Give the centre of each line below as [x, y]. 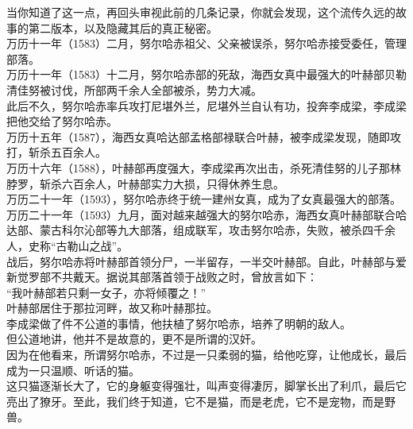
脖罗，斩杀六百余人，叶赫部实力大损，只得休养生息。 [145, 183]
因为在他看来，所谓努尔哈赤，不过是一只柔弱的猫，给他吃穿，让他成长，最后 [206, 355]
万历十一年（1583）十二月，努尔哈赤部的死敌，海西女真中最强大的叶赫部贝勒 [206, 74]
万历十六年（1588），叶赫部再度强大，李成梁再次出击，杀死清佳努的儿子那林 [204, 167]
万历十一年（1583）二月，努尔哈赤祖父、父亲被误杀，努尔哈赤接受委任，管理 [206, 43]
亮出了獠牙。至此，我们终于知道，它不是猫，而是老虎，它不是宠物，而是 [195, 401]
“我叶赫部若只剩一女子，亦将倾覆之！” [106, 292]
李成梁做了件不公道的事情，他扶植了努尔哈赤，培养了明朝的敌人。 [179, 323]
